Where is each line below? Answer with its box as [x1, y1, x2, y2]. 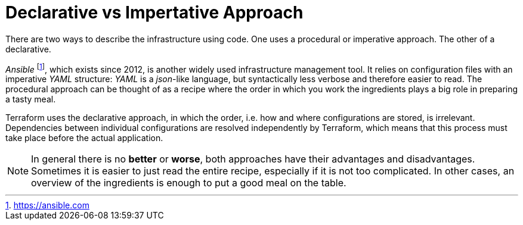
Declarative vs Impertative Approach [5, 2, 304, 23]
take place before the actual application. [5, 133, 163, 143]
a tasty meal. [5, 94, 56, 105]
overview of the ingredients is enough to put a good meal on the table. [31, 177, 346, 189]
